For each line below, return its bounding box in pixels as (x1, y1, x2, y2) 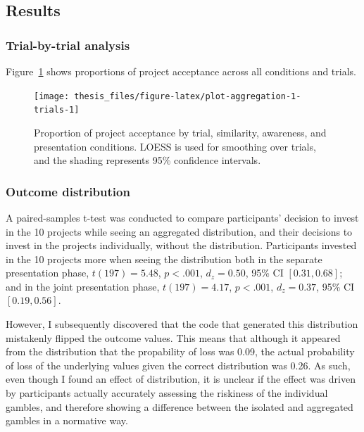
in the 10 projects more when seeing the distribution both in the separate (6, 251, 322, 266)
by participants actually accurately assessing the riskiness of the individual (6, 386, 328, 400)
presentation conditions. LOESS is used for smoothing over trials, (34, 139, 316, 153)
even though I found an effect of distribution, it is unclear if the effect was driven (6, 371, 356, 386)
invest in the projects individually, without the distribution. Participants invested (6, 238, 357, 253)
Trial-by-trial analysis (6, 36, 130, 53)
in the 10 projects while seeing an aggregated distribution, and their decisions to (6, 224, 353, 239)
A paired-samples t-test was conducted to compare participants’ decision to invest (6, 210, 359, 224)
